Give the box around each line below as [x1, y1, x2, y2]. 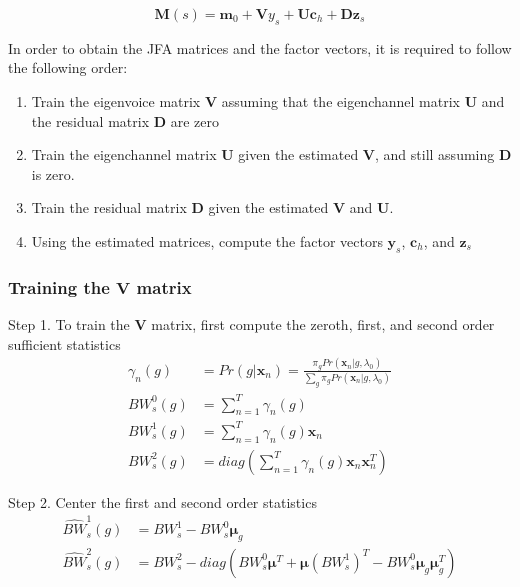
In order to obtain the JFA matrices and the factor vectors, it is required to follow [8, 37, 512, 58]
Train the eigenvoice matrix [31, 90, 201, 111]
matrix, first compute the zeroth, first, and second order [151, 313, 495, 334]
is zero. [31, 163, 75, 184]
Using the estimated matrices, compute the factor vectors [31, 230, 383, 251]
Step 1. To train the [8, 313, 130, 334]
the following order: [8, 57, 128, 78]
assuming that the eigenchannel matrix [221, 90, 460, 111]
